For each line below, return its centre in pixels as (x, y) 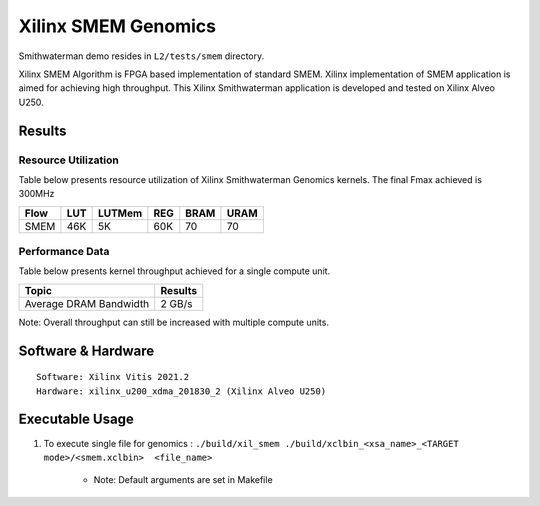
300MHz (36, 194)
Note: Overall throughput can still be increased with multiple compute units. (174, 322)
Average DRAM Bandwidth (87, 303)
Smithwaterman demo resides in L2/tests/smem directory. (141, 56)
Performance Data (64, 252)
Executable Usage (76, 419)
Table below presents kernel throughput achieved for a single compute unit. (174, 271)
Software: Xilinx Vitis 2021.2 (113, 377)
